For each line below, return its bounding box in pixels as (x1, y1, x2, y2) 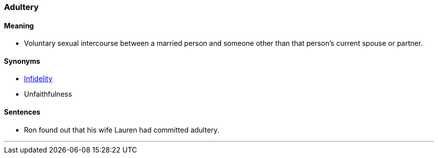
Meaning (4, 21, 34, 30)
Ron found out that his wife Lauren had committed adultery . (24, 125, 219, 134)
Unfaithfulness (24, 90, 72, 99)
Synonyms (4, 56, 40, 65)
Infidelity (24, 74, 52, 83)
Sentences (4, 108, 40, 117)
